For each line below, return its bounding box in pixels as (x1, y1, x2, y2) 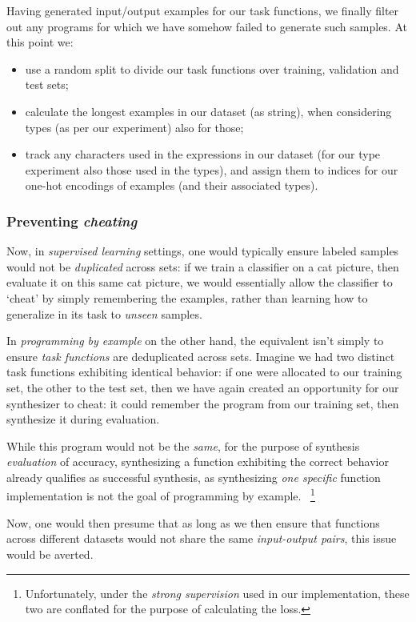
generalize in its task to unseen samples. (6, 305, 202, 322)
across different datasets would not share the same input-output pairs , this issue (6, 530, 397, 547)
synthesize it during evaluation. (6, 411, 160, 427)
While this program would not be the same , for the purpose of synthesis (6, 437, 360, 454)
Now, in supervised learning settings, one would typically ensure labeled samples (6, 243, 399, 259)
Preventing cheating (6, 211, 138, 231)
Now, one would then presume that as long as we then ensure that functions (6, 514, 380, 531)
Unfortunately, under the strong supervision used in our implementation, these (25, 584, 410, 601)
